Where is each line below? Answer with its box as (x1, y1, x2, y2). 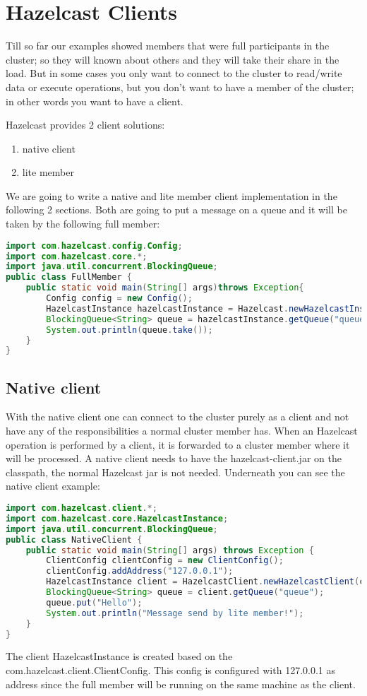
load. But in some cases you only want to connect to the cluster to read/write (6, 66, 342, 81)
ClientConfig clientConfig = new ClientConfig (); (46, 555, 284, 566)
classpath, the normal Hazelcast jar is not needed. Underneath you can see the (6, 464, 345, 479)
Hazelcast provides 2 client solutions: (6, 117, 165, 132)
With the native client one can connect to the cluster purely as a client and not (6, 409, 349, 424)
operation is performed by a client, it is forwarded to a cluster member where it (6, 437, 350, 452)
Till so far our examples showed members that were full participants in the (6, 38, 330, 53)
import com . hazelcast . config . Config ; (6, 240, 183, 251)
